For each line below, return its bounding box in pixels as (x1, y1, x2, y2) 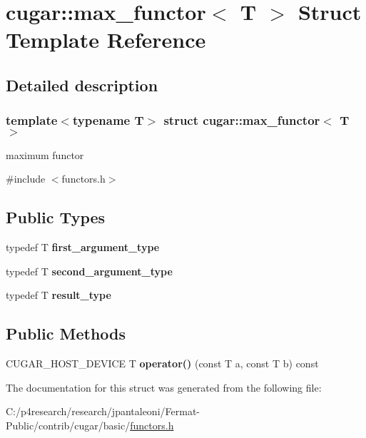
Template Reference (6, 25, 206, 54)
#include (6, 171, 46, 186)
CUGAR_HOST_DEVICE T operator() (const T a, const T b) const (6, 355, 319, 370)
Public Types (6, 206, 106, 228)
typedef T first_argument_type (6, 239, 160, 254)
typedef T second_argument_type (6, 263, 173, 278)
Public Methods (6, 322, 126, 345)
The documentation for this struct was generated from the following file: (6, 380, 322, 394)
